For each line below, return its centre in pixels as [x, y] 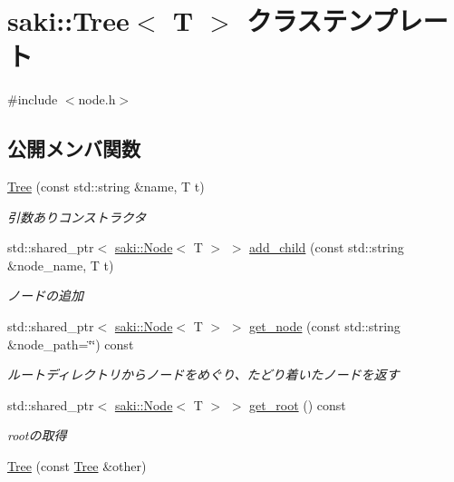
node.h [97, 99]
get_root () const [298, 404]
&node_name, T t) [61, 265]
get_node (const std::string [325, 326]
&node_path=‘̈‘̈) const [71, 344]
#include [33, 99]
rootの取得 [37, 435]
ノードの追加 [45, 295]
